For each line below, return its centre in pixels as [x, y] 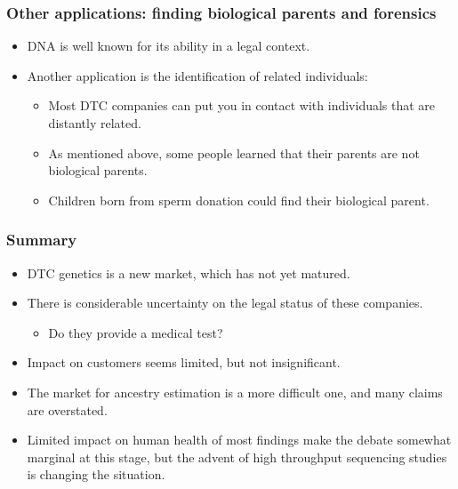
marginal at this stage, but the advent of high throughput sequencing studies [237, 457]
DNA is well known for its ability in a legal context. [169, 46]
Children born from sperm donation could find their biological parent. [239, 200]
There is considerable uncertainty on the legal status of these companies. [225, 303]
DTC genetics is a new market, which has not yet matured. [189, 273]
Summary [42, 240]
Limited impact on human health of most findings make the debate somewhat [239, 440]
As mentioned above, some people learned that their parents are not [234, 152]
